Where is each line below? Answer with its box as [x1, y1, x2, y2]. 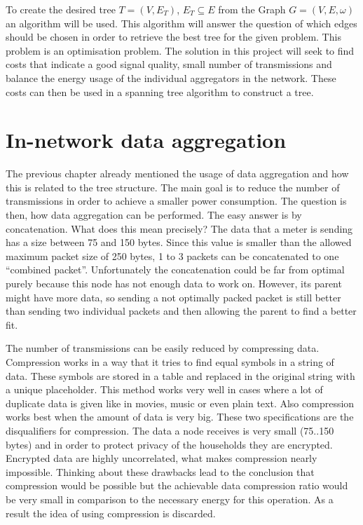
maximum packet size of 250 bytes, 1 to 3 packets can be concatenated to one [6, 248, 339, 263]
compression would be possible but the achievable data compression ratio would [6, 478, 348, 493]
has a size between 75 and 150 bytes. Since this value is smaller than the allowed [6, 235, 352, 250]
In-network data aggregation [6, 125, 287, 154]
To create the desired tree [6, 2, 116, 16]
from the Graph [218, 2, 286, 16]
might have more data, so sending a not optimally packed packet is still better [6, 289, 341, 304]
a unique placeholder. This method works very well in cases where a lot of [6, 382, 323, 397]
